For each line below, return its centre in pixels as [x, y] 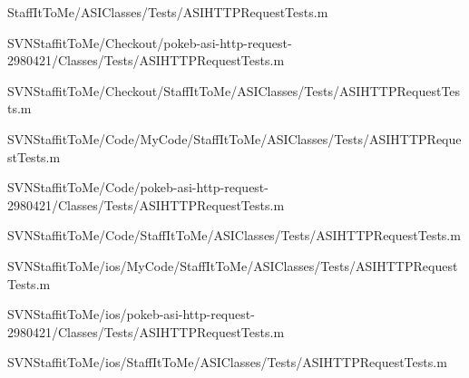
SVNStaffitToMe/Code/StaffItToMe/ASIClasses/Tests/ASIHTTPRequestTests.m [234, 235]
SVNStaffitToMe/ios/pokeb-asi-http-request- [131, 314]
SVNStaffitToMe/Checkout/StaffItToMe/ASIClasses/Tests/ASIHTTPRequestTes [234, 90]
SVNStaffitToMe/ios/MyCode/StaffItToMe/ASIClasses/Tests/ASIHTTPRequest [233, 265]
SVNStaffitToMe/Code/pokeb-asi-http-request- [138, 187]
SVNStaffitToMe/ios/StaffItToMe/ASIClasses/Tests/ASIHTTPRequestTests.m [227, 362]
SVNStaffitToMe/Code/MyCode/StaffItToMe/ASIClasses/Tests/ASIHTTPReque [234, 138]
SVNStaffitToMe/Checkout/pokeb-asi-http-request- [150, 42]
